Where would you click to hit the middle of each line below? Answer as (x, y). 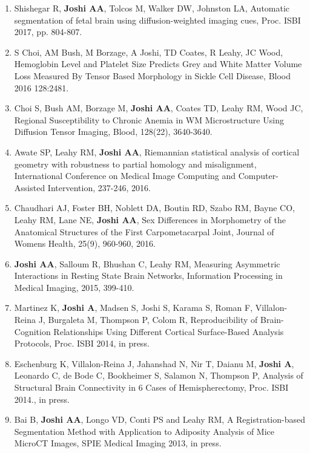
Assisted (30, 187)
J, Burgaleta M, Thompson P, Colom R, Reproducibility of (148, 320)
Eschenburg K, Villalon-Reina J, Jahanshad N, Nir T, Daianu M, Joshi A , (154, 363)
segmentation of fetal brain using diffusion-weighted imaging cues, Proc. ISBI (157, 20)
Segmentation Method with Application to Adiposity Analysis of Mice (144, 431)
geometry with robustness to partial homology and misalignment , (135, 164)
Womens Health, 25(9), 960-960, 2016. (85, 243)
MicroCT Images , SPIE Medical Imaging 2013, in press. (118, 443)
